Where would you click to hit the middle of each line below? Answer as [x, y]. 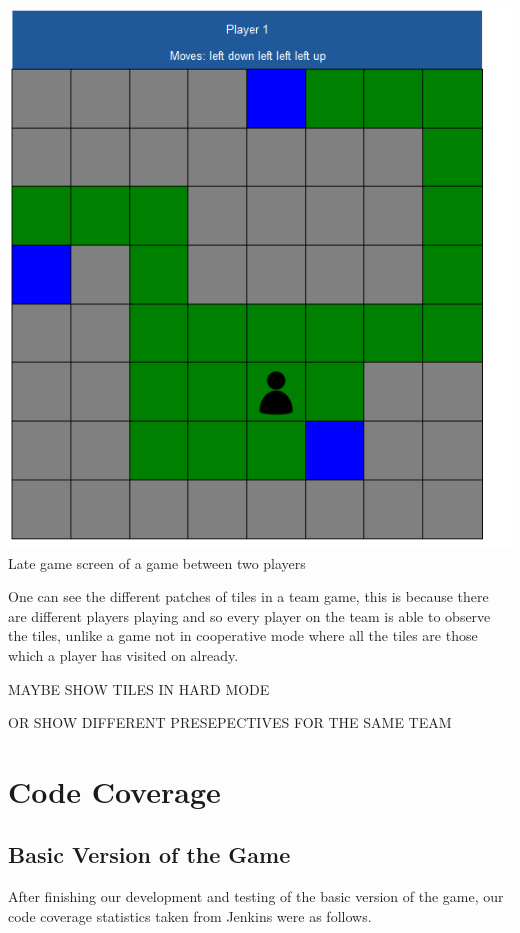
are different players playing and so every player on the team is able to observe [249, 615]
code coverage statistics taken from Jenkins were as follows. [190, 915]
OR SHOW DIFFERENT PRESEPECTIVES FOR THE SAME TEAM [230, 722]
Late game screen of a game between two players [157, 562]
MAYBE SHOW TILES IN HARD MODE [139, 688]
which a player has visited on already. [123, 654]
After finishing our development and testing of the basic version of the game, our [256, 896]
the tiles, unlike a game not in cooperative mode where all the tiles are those [243, 635]
